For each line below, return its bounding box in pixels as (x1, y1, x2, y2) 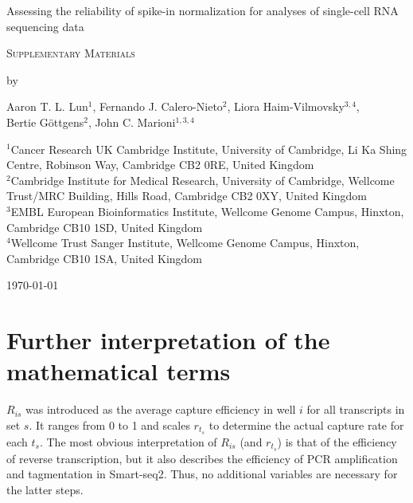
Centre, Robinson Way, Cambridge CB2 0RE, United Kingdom (6, 156, 314, 173)
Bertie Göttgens (6, 113, 84, 130)
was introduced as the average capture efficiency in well (25, 401, 296, 418)
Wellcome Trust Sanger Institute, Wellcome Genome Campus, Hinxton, (10, 234, 360, 251)
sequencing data (6, 18, 84, 34)
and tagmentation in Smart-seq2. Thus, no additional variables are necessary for (6, 466, 398, 482)
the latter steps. (6, 481, 84, 497)
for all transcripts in (306, 401, 405, 418)
